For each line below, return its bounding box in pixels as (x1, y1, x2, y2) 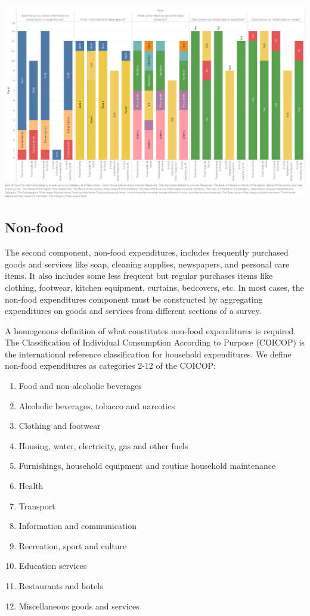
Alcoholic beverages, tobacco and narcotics (18, 399, 175, 412)
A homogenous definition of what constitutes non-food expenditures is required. (5, 324, 296, 337)
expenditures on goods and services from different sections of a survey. (5, 304, 262, 317)
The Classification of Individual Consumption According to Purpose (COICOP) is (5, 336, 305, 349)
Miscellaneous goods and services (18, 599, 139, 612)
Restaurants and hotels (18, 580, 103, 592)
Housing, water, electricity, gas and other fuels (18, 439, 188, 452)
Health (18, 480, 44, 492)
